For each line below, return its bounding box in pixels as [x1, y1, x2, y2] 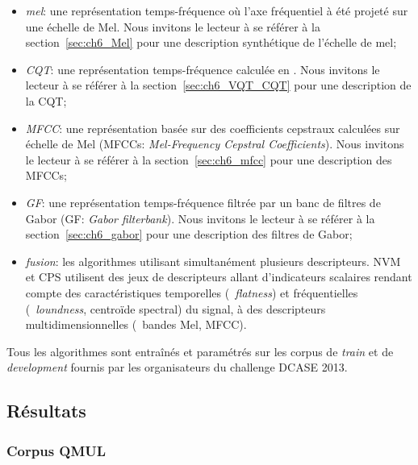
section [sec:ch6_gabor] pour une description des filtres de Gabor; [25, 226, 353, 243]
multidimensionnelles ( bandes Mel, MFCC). [25, 316, 247, 333]
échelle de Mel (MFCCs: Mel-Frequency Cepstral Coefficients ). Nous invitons [25, 135, 404, 152]
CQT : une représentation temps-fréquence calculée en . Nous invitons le [25, 60, 380, 77]
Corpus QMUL [6, 440, 107, 460]
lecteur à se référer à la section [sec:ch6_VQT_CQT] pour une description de [25, 77, 412, 93]
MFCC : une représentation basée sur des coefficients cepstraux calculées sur [25, 119, 400, 136]
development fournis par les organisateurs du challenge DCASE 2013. [6, 359, 348, 376]
